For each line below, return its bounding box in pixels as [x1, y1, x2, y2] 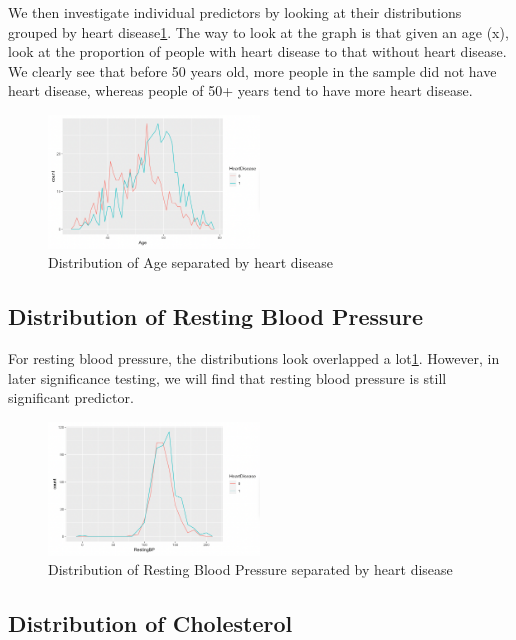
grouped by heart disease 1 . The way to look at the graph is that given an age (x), [8, 21, 509, 42]
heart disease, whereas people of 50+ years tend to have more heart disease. [8, 80, 473, 101]
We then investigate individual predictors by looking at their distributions [8, 2, 462, 22]
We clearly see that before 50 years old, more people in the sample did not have [8, 60, 497, 81]
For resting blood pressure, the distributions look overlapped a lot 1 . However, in [8, 348, 500, 369]
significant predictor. [8, 387, 134, 408]
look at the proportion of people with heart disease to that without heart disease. [8, 41, 507, 62]
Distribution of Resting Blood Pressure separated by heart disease [48, 559, 453, 580]
